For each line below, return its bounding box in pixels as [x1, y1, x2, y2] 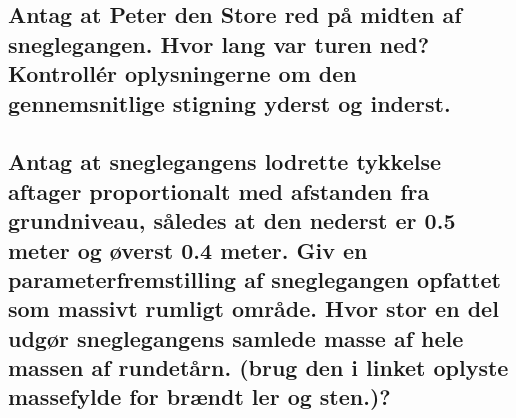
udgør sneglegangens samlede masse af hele [8, 322, 464, 353]
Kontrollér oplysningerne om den [8, 58, 357, 89]
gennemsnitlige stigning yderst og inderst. [8, 87, 451, 118]
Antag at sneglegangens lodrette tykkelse [8, 146, 442, 177]
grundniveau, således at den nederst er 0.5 [8, 205, 456, 236]
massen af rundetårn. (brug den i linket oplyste [8, 352, 509, 383]
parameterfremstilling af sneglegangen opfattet [8, 263, 501, 294]
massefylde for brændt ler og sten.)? [8, 381, 391, 412]
